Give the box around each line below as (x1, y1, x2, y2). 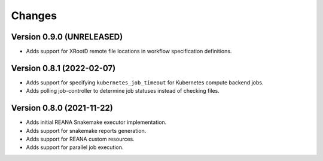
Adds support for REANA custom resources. (26, 135, 135, 143)
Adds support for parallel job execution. (26, 144, 124, 151)
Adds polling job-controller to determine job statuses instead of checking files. (26, 87, 220, 95)
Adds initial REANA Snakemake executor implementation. (26, 119, 167, 126)
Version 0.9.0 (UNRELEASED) (11, 32, 123, 42)
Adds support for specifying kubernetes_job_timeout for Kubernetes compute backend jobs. (26, 78, 264, 86)
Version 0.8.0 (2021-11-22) (11, 103, 113, 113)
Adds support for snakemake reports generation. (26, 127, 147, 134)
